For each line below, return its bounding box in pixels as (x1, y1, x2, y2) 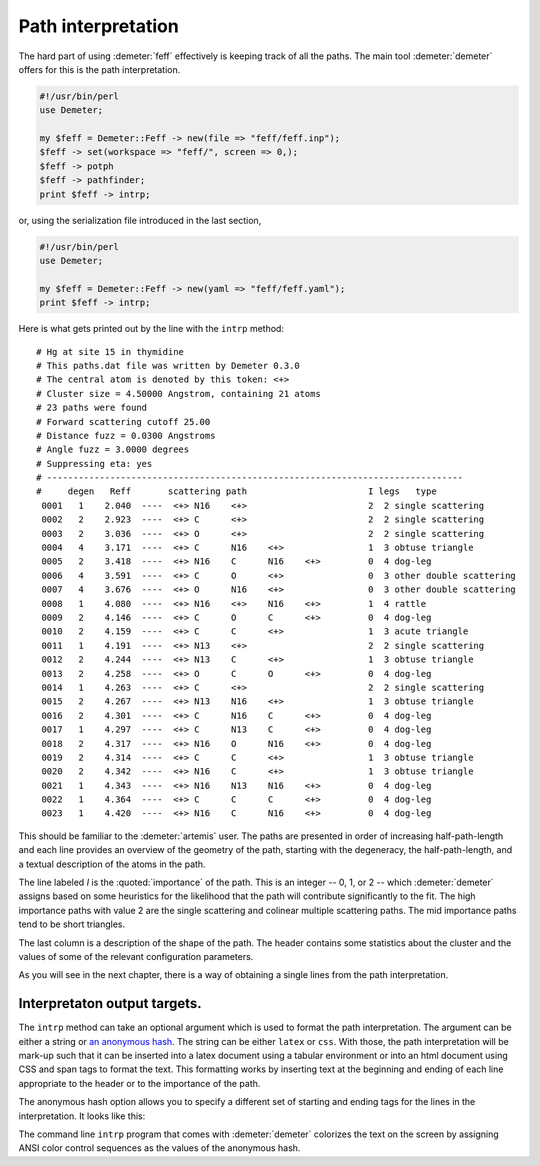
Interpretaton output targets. (18, 995, 202, 1012)
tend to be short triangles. (18, 918, 125, 930)
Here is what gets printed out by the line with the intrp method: (18, 323, 285, 335)
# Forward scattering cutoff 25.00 (36, 416, 211, 427)
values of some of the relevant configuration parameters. (18, 950, 254, 962)
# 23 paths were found (36, 402, 148, 414)
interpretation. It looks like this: (18, 1110, 146, 1122)
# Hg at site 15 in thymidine (36, 346, 185, 357)
